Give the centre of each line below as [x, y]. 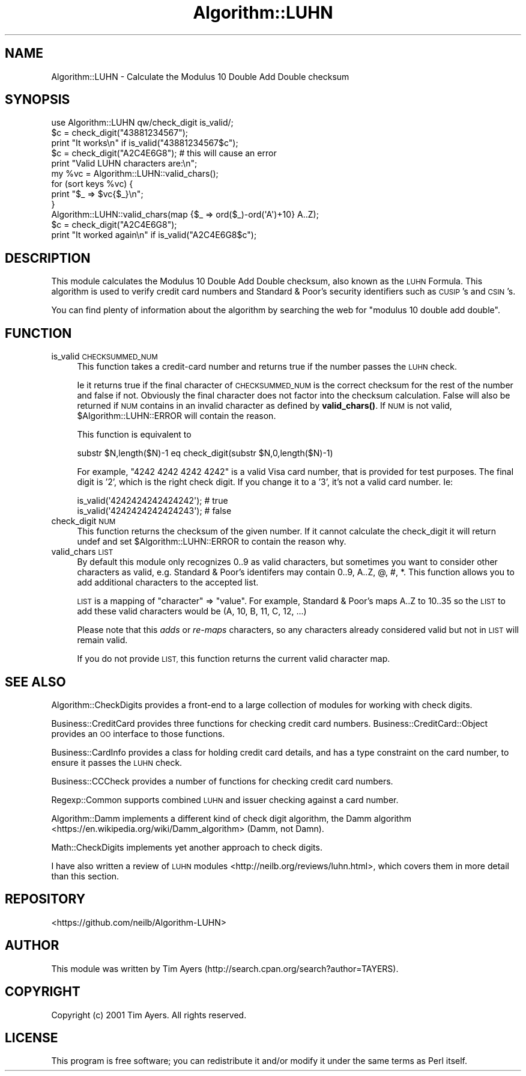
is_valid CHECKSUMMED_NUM [104, 356]
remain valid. [102, 640]
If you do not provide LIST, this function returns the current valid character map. [234, 659]
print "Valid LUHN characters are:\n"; [124, 164]
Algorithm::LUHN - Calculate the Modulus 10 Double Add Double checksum [200, 76]
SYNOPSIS [38, 100]
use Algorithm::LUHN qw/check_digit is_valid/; [142, 123]
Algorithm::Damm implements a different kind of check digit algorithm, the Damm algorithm [231, 818]
